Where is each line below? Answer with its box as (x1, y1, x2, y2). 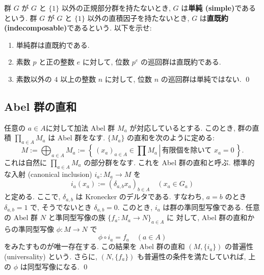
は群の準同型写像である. (163, 201, 244, 212)
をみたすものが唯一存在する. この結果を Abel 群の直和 (4, 241, 185, 252)
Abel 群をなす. (57, 132, 105, 143)
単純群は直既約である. (16, 39, 90, 50)
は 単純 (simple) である (181, 3, 256, 13)
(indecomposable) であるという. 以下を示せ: (4, 22, 152, 33)
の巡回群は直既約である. (140, 56, 221, 67)
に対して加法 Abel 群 (45, 122, 115, 133)
